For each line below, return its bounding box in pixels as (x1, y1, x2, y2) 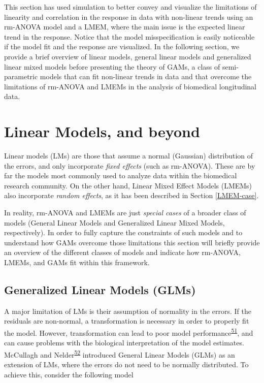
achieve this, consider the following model (4, 369, 134, 379)
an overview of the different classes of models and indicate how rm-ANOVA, (4, 247, 241, 258)
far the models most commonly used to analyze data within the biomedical (4, 170, 237, 181)
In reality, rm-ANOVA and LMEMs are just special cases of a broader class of (4, 207, 246, 218)
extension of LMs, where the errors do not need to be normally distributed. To (4, 359, 249, 370)
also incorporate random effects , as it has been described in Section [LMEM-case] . (4, 190, 259, 201)
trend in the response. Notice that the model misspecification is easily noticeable (4, 31, 255, 42)
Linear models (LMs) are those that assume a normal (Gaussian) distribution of (4, 150, 253, 161)
